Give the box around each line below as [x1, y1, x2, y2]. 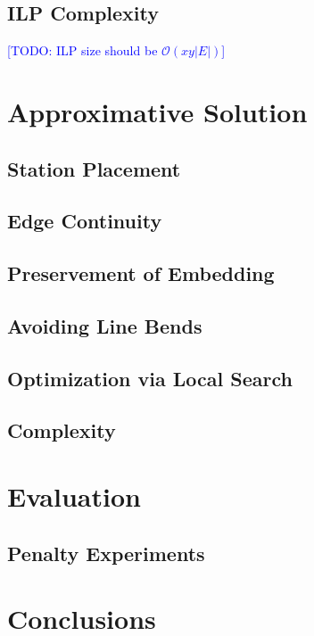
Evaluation [7, 478, 141, 515]
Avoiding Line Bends [7, 311, 202, 339]
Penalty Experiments [7, 539, 205, 566]
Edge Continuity [7, 207, 162, 235]
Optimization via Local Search [7, 364, 293, 392]
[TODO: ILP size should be [7, 41, 158, 60]
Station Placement [7, 154, 181, 182]
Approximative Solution [7, 93, 308, 129]
